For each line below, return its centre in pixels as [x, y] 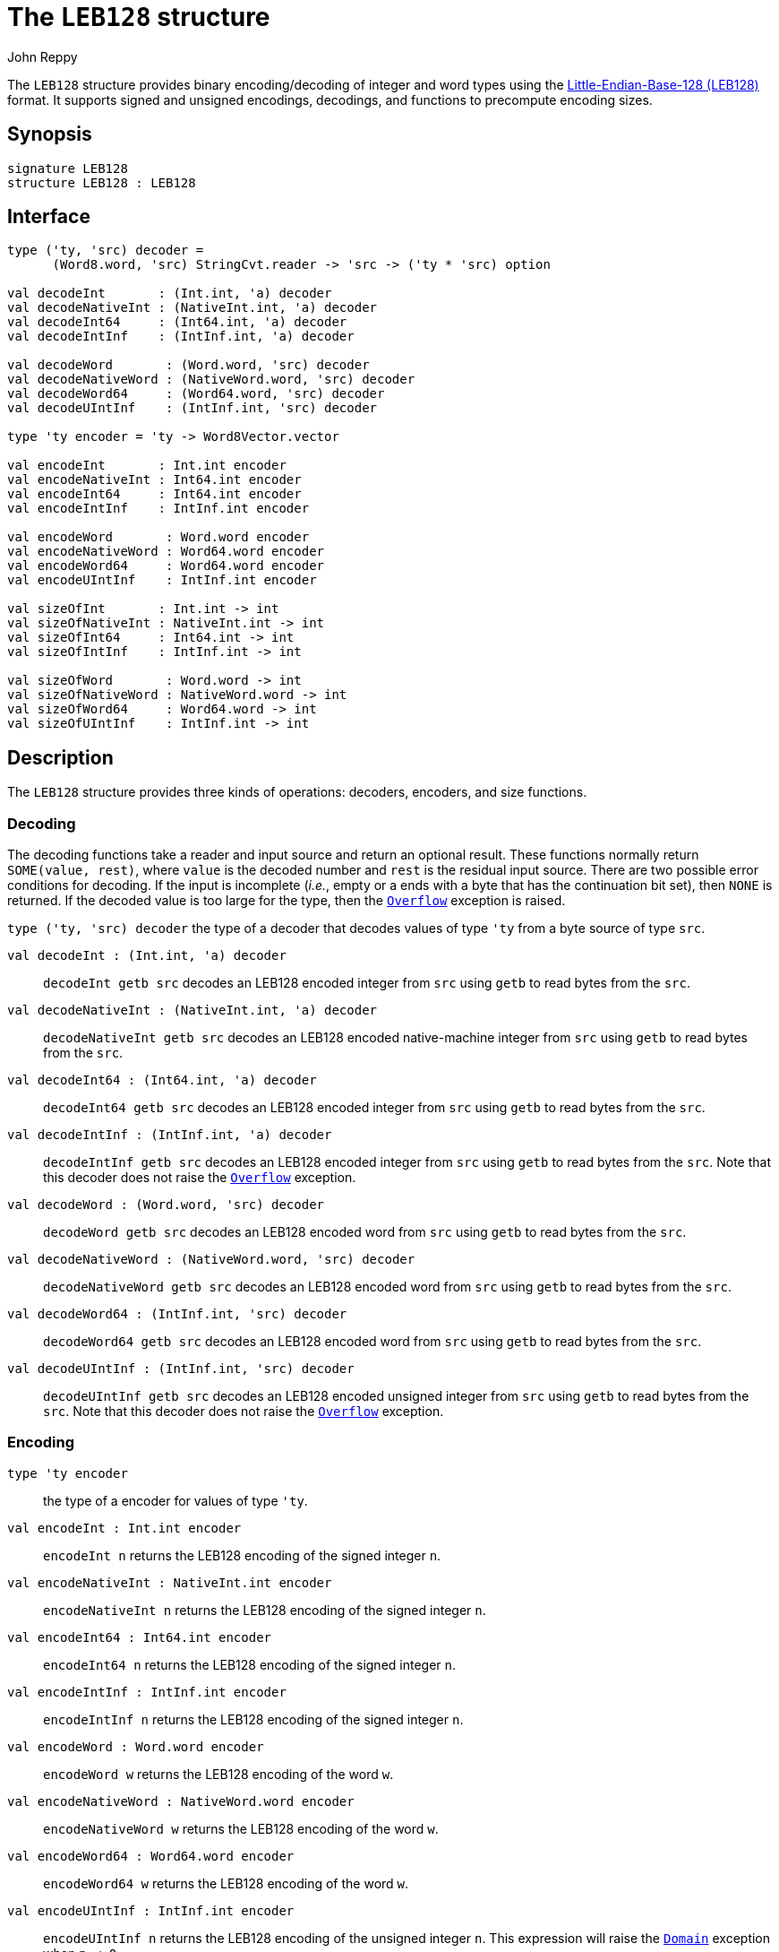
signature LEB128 [68, 168]
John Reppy [43, 56]
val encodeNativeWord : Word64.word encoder [166, 552]
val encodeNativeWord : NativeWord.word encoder [181, 1801]
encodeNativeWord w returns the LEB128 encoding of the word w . [241, 1828]
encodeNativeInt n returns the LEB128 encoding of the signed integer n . [265, 1610]
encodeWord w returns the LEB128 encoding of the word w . [218, 1774]
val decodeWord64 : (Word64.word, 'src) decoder [196, 394]
